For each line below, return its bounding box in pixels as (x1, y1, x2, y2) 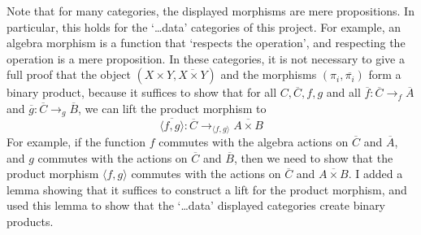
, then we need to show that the (233, 149, 393, 166)
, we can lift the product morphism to (78, 99, 267, 116)
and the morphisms (220, 66, 317, 83)
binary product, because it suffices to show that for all (7, 84, 277, 101)
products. (7, 213, 54, 230)
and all (326, 84, 361, 101)
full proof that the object (7, 66, 131, 83)
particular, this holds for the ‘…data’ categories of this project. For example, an (7, 18, 401, 35)
